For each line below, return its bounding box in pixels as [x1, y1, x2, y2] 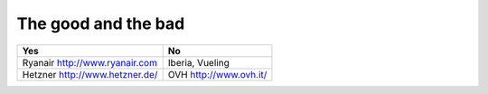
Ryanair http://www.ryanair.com [22, 56, 158, 69]
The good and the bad [16, 14, 185, 33]
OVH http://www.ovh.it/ [167, 68, 267, 80]
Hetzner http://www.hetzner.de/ [22, 68, 158, 80]
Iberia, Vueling [167, 56, 230, 69]
